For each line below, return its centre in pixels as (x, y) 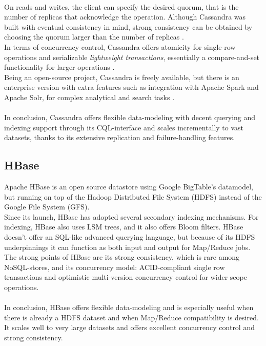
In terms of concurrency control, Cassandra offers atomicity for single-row (120, 46)
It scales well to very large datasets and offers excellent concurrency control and (129, 327)
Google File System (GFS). (47, 207)
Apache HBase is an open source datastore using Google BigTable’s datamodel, (129, 187)
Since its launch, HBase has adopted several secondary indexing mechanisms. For (131, 216)
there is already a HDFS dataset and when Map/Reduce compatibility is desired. (131, 317)
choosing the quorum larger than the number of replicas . (94, 37)
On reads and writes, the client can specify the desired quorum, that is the (121, 6)
